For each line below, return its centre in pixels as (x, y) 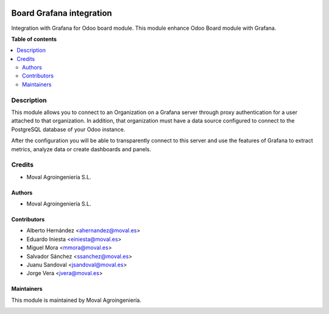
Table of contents (34, 39)
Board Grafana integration (62, 13)
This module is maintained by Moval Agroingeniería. (76, 300)
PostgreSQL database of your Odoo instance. (68, 129)
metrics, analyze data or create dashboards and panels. (81, 149)
